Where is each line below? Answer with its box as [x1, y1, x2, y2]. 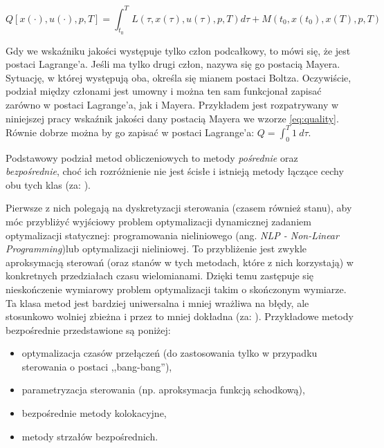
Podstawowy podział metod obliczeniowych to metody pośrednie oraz [6, 150, 298, 165]
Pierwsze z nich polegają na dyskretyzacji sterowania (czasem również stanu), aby [6, 200, 352, 215]
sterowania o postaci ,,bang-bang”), [21, 359, 172, 373]
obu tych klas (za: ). [6, 177, 91, 192]
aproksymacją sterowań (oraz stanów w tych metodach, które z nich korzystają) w [6, 254, 354, 269]
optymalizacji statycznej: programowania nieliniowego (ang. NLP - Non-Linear [6, 227, 339, 242]
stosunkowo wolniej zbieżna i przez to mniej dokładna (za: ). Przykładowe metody [6, 309, 354, 324]
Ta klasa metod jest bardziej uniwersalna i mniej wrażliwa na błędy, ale [6, 295, 309, 310]
